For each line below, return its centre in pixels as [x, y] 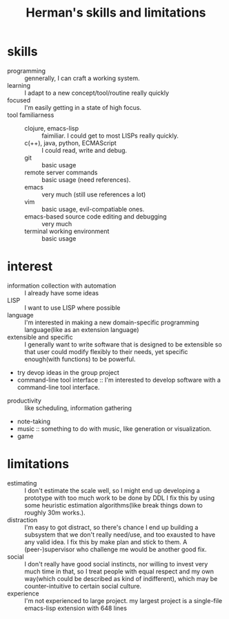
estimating [22, 483]
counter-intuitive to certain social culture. [83, 586]
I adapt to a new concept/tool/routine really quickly [97, 93]
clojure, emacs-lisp [52, 128]
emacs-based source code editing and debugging [96, 216]
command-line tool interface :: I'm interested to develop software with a [119, 380]
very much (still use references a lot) [94, 194]
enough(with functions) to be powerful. [80, 359]
